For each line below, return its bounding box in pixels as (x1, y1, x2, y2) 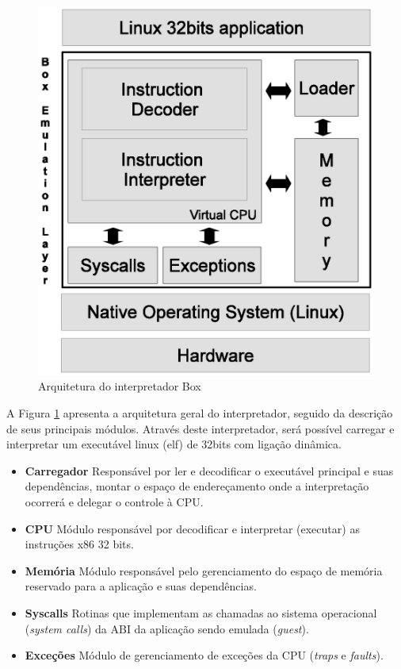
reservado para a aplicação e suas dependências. (25, 578, 257, 594)
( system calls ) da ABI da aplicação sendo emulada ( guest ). (25, 620, 309, 636)
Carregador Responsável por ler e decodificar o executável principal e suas (25, 462, 394, 479)
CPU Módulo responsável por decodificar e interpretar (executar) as (25, 520, 360, 536)
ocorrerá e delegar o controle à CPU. (25, 494, 204, 509)
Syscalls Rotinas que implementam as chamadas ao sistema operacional (25, 604, 377, 621)
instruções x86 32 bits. (25, 536, 134, 552)
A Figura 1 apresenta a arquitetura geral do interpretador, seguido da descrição (6, 405, 393, 421)
